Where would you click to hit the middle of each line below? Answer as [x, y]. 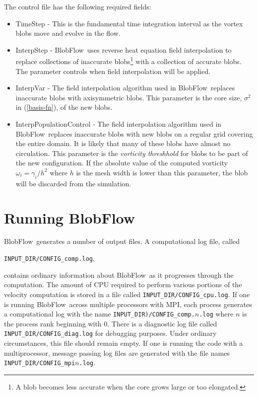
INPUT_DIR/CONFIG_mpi [40, 363]
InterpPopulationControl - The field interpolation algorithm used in [119, 124]
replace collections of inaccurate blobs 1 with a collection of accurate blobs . [129, 61]
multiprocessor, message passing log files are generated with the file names [117, 353]
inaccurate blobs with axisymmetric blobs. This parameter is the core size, [129, 97]
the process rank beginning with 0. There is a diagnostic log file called [111, 323]
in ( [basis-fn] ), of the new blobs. [64, 107]
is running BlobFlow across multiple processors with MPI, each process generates [128, 304]
